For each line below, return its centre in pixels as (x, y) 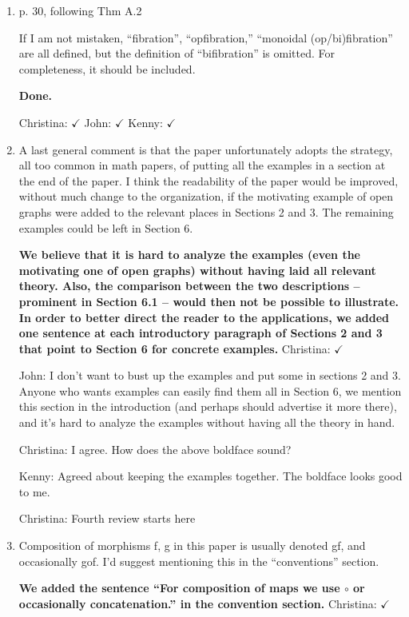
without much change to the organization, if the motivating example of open (206, 196)
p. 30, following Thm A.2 (80, 10)
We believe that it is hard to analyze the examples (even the (189, 255)
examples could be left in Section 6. (106, 227)
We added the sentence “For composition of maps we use (179, 588)
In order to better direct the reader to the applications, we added (204, 317)
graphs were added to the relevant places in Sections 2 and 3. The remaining (206, 211)
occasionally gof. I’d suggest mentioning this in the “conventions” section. (199, 561)
